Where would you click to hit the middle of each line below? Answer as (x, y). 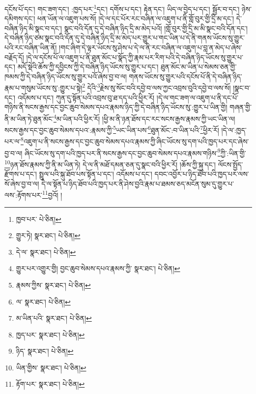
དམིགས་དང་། (20, 18)
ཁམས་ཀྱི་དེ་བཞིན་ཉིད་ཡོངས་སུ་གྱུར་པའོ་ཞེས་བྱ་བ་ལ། (66, 76)
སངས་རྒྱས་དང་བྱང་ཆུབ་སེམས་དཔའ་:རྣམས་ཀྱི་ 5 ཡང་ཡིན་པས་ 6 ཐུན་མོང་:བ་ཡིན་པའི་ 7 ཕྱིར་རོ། (112, 129)
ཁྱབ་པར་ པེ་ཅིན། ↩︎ (39, 219)
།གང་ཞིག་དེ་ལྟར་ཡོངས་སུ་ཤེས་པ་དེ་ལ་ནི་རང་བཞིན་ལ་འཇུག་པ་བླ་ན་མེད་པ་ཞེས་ (151, 47)
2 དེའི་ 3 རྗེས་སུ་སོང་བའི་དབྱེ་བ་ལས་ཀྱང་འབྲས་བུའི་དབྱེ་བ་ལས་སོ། (156, 87)
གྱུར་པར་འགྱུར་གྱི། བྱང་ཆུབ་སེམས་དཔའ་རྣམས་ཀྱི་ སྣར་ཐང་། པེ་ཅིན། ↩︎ (98, 268)
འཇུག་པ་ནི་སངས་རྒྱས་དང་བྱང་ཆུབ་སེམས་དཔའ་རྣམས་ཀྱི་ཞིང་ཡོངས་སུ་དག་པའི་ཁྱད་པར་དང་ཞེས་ (136, 141)
